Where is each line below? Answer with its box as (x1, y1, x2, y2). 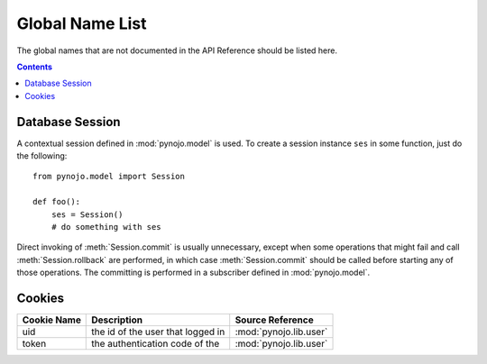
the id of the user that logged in (91, 325, 225, 338)
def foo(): (32, 196, 81, 207)
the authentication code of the (91, 338, 220, 350)
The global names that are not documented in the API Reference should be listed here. (16, 45, 338, 56)
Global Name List (16, 14, 147, 33)
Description (91, 314, 143, 326)
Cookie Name (22, 314, 81, 326)
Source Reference (234, 314, 315, 326)
